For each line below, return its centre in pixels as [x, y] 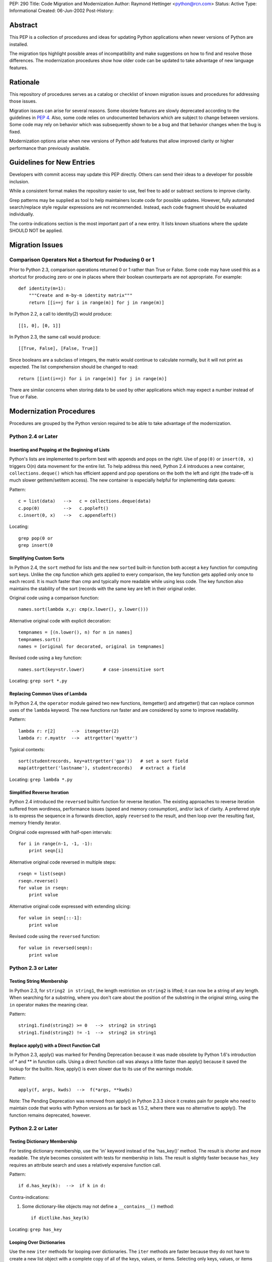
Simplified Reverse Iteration [39, 792]
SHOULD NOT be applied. [36, 231]
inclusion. [19, 181]
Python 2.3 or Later [33, 968]
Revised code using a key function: [46, 658]
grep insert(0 [36, 545]
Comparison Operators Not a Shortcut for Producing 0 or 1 [82, 259]
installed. [19, 44]
